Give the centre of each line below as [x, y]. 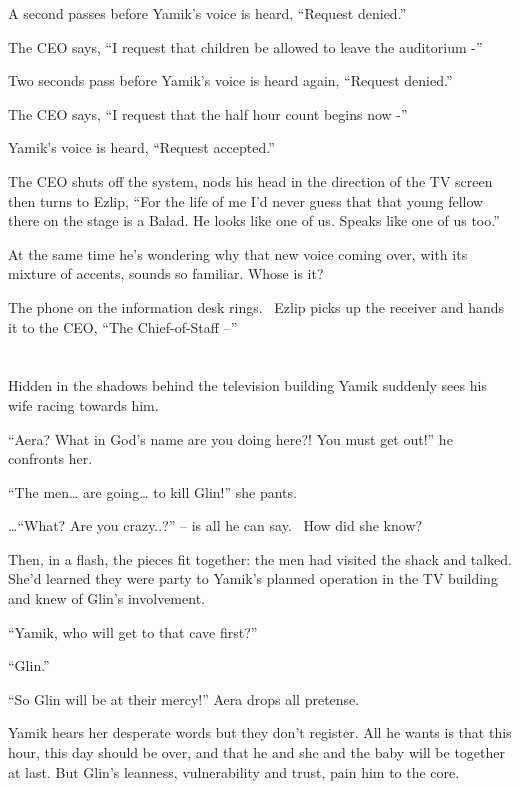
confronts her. [50, 458]
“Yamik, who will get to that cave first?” [133, 631]
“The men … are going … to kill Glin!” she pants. [152, 491]
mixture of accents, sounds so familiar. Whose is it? [166, 273]
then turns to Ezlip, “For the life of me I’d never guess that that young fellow [246, 200]
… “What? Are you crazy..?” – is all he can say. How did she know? [215, 525]
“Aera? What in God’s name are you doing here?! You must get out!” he [230, 438]
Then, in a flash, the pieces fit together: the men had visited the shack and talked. [260, 558]
